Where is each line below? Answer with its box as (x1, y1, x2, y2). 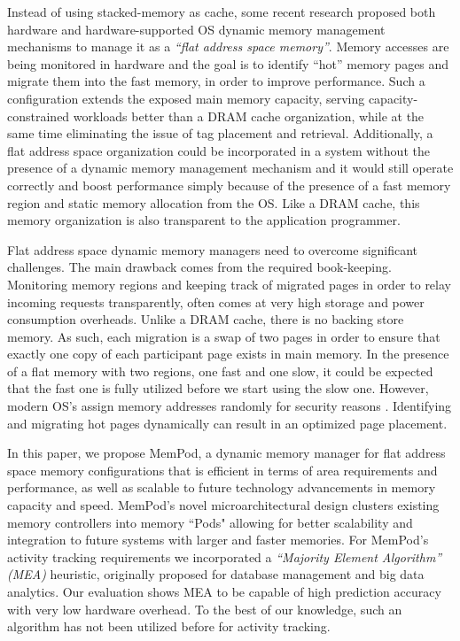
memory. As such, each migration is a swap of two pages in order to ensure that (7, 327, 441, 345)
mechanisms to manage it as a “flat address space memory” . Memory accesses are (7, 37, 449, 56)
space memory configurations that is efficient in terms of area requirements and (7, 460, 438, 479)
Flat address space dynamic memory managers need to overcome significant (7, 240, 418, 259)
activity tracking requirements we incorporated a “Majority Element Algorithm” (7, 547, 442, 566)
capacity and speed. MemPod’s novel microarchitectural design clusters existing (7, 496, 440, 514)
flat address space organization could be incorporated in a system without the (7, 141, 430, 159)
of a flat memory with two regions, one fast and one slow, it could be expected (7, 361, 433, 380)
